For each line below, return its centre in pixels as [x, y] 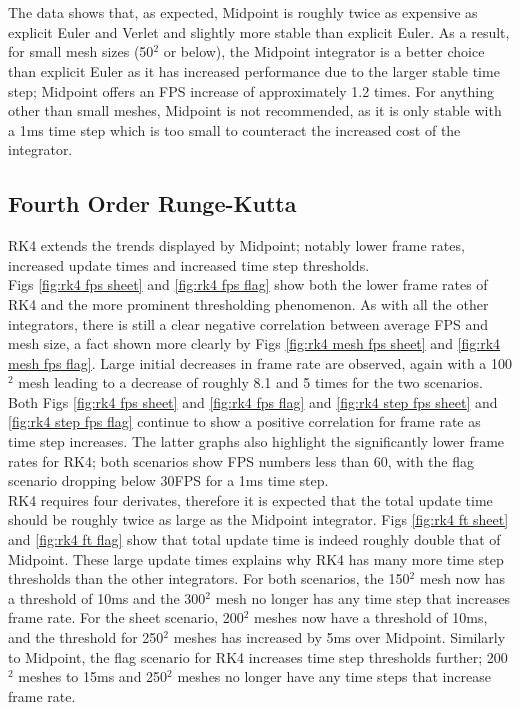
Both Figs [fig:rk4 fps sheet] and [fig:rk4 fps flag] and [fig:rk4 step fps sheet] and [253, 401]
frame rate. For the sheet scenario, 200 [126, 617]
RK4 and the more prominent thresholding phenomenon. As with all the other [248, 303]
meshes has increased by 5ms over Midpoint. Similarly [339, 637]
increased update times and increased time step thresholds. [189, 264]
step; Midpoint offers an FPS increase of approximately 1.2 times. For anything [251, 90]
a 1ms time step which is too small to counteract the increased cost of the [234, 129]
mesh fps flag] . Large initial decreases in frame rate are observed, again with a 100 [260, 362]
